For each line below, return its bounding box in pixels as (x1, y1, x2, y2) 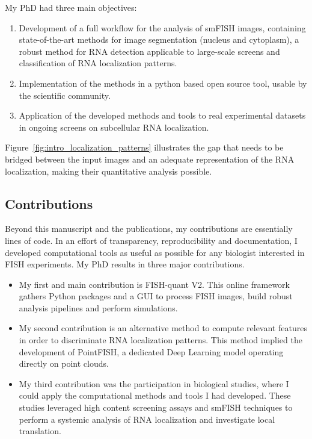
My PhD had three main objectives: (5, 1, 137, 13)
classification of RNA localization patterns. (19, 57, 177, 69)
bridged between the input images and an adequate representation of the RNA (5, 152, 295, 165)
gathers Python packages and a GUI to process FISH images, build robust (19, 290, 293, 302)
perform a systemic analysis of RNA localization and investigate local (19, 413, 275, 425)
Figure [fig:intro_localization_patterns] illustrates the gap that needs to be (5, 141, 284, 154)
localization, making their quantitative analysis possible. (5, 164, 212, 177)
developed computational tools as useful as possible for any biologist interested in (5, 246, 305, 258)
